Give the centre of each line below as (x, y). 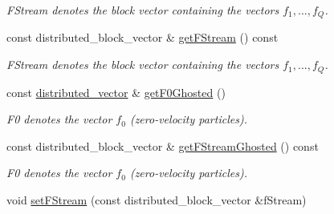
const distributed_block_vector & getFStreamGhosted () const (163, 145)
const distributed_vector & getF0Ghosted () (116, 92)
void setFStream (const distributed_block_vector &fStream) (157, 199)
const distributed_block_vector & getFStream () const (143, 37)
